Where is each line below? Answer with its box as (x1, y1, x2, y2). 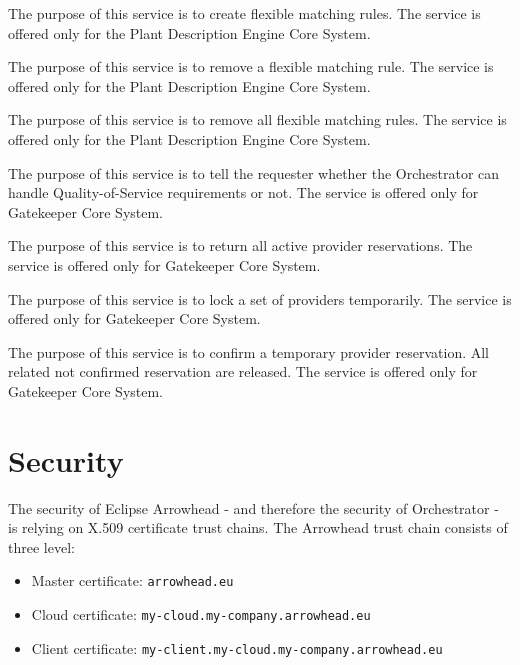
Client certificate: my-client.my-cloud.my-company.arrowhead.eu (31, 637, 443, 658)
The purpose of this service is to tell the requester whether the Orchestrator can (8, 162, 500, 183)
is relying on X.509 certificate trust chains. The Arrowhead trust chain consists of (8, 517, 508, 538)
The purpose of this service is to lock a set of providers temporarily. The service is (8, 288, 512, 309)
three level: (8, 536, 75, 557)
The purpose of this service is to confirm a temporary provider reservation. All (8, 341, 490, 362)
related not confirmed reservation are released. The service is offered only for (8, 361, 478, 382)
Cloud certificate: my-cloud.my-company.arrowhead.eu (31, 604, 371, 625)
